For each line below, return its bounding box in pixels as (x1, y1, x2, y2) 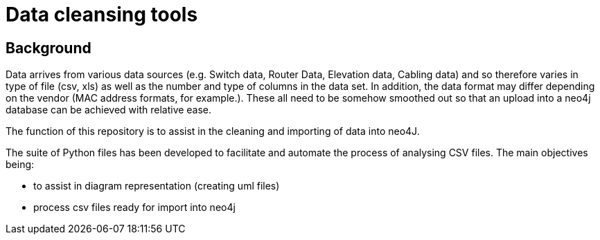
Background (6, 39, 91, 57)
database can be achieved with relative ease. (6, 104, 212, 116)
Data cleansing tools (6, 3, 198, 26)
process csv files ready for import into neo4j (33, 201, 236, 214)
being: (6, 158, 35, 171)
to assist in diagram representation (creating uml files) (33, 180, 280, 192)
